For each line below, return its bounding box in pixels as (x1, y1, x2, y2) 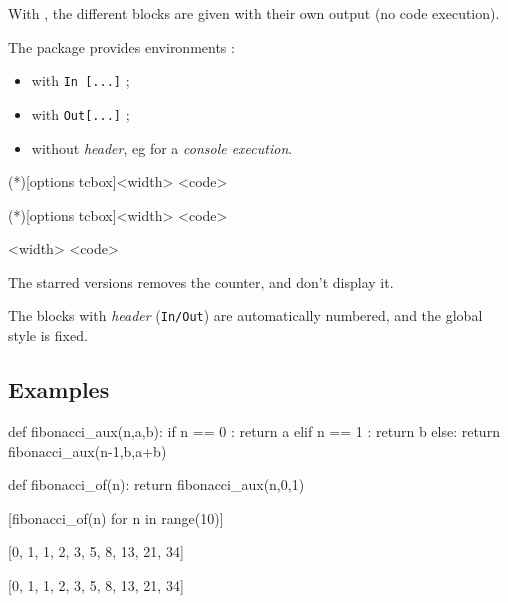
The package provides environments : (8, 36, 235, 57)
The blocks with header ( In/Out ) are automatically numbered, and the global (8, 305, 483, 326)
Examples (8, 374, 110, 405)
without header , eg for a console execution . (31, 137, 293, 158)
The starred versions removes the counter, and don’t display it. (8, 271, 394, 292)
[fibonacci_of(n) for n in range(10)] (8, 507, 224, 528)
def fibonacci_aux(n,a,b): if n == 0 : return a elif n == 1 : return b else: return (8, 420, 500, 441)
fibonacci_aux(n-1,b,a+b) (8, 440, 167, 461)
